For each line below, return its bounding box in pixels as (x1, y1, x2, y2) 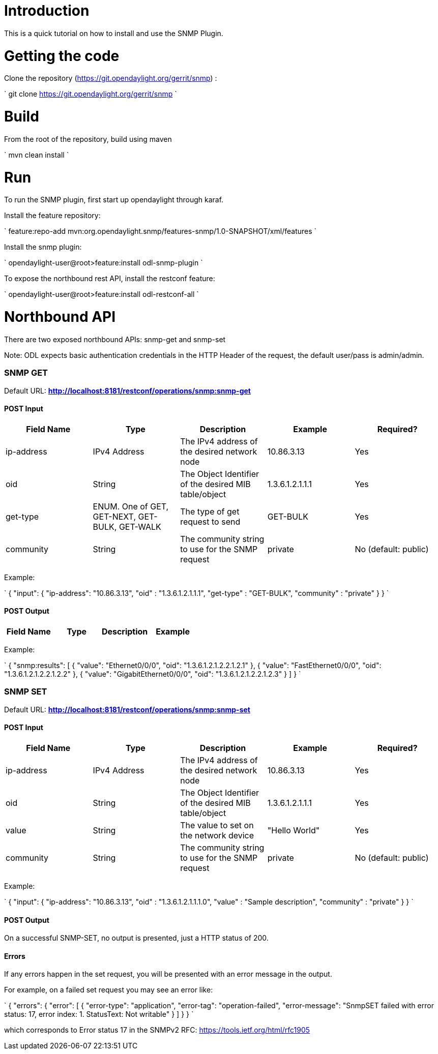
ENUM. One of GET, (93, 501, 169, 511)
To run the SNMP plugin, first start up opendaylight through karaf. (4, 195, 224, 204)
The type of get (180, 506, 240, 517)
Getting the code (4, 47, 120, 65)
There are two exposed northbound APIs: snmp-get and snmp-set (4, 335, 226, 344)
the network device (180, 830, 254, 840)
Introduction (4, 2, 90, 19)
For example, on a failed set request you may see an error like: (4, 985, 213, 995)
